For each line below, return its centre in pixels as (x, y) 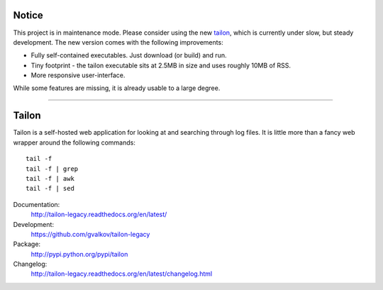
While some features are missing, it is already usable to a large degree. (117, 88)
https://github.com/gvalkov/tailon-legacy (90, 234)
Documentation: (37, 204)
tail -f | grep (52, 169)
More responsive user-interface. (78, 75)
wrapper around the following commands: (74, 143)
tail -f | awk (50, 178)
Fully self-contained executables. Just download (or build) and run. (129, 55)
